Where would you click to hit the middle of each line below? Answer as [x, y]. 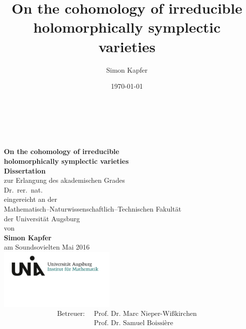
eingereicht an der [31, 199]
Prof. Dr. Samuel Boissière [133, 323]
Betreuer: [71, 314]
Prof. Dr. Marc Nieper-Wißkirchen [145, 314]
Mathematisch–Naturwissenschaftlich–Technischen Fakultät [93, 209]
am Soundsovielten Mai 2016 [47, 247]
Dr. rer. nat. [23, 189]
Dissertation [25, 170]
